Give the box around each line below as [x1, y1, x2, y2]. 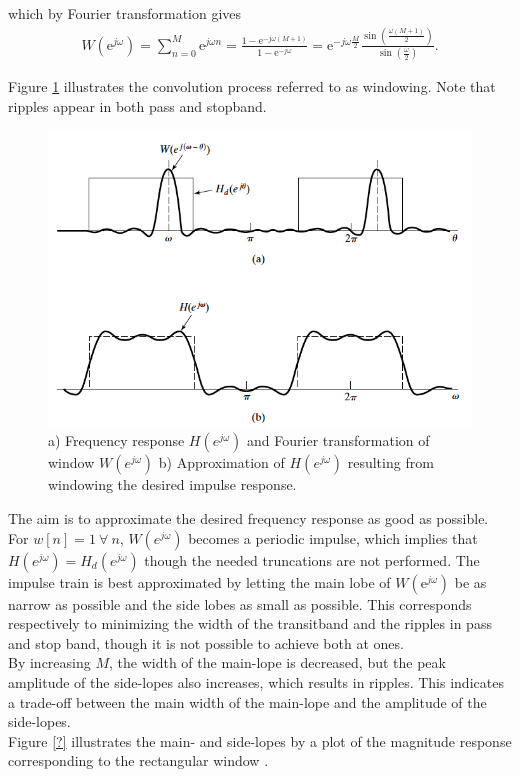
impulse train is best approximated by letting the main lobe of [8, 571, 391, 592]
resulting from [347, 452, 434, 473]
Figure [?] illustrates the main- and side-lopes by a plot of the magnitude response [8, 730, 512, 751]
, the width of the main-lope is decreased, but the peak [109, 652, 446, 673]
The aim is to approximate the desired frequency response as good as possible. [8, 508, 489, 529]
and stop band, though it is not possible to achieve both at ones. [8, 632, 404, 653]
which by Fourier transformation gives [8, 3, 242, 23]
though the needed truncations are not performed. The [144, 549, 480, 570]
